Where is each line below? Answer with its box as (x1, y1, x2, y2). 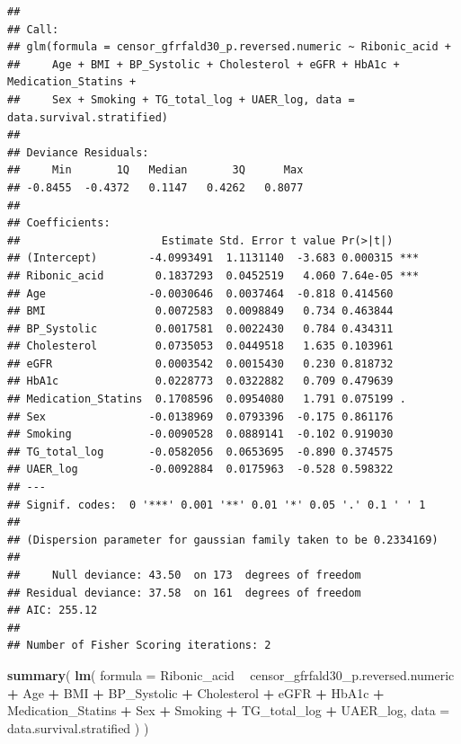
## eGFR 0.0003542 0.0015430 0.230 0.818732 (7, 357, 394, 370)
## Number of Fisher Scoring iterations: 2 (7, 639, 271, 652)
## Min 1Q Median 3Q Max (7, 164, 304, 177)
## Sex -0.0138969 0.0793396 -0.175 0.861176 (7, 410, 394, 423)
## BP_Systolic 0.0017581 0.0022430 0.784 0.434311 (7, 322, 394, 335)
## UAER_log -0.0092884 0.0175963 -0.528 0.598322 (7, 463, 394, 476)
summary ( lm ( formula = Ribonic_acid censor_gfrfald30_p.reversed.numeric (7, 665, 455, 684)
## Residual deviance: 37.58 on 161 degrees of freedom (7, 586, 361, 599)
